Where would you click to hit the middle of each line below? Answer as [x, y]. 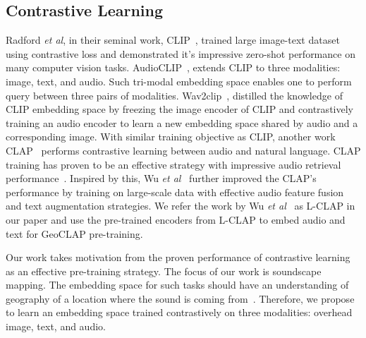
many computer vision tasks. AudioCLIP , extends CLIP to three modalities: [173, 67]
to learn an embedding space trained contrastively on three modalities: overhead [179, 312]
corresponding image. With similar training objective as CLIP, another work [171, 137]
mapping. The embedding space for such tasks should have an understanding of [177, 285]
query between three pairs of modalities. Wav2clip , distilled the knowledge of [174, 95]
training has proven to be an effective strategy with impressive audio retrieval [173, 164]
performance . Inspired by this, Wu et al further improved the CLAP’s [161, 178]
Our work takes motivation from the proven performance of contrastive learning [178, 257]
